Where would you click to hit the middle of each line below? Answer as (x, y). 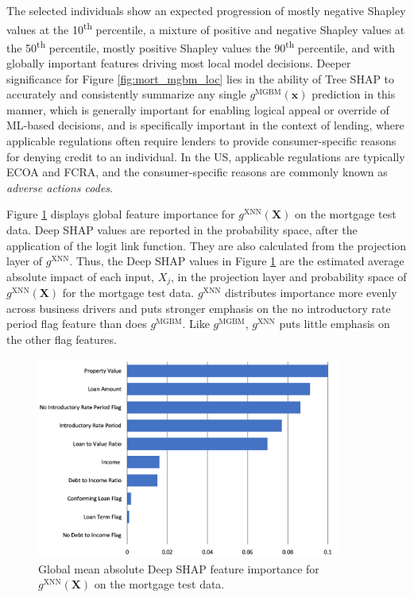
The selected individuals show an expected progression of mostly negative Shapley (206, 10)
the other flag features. (62, 340)
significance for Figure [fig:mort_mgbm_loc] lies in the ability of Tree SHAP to (201, 78)
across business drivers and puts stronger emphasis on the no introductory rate (199, 308)
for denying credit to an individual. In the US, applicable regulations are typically (206, 156)
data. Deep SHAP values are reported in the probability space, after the (182, 230)
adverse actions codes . (60, 187)
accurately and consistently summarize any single (126, 94)
